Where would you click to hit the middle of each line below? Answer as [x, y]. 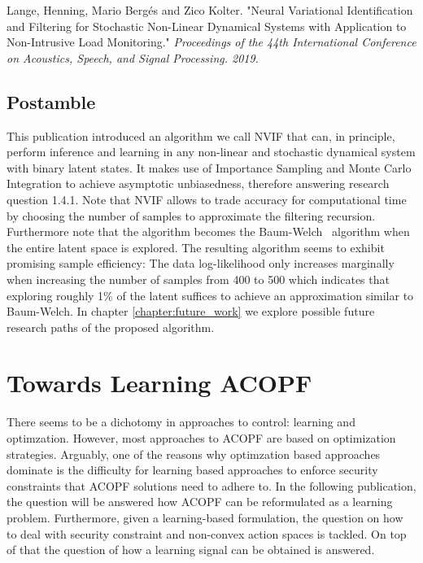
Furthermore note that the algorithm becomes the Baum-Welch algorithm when [208, 231]
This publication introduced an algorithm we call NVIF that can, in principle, [201, 135]
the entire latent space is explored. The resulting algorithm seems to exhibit [196, 247]
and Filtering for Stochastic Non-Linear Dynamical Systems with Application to [207, 26]
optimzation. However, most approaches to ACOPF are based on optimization [201, 438]
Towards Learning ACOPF [159, 383]
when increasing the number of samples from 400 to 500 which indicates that [198, 279]
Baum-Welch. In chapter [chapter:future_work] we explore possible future [191, 311]
